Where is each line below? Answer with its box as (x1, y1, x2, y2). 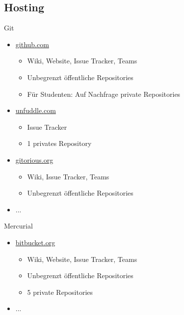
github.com (15, 39, 49, 49)
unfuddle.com (15, 105, 56, 115)
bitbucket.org (15, 237, 55, 247)
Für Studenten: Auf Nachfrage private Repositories (27, 88, 181, 99)
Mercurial (4, 221, 33, 231)
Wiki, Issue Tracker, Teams (27, 171, 109, 181)
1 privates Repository (27, 138, 92, 148)
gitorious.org (15, 154, 53, 165)
